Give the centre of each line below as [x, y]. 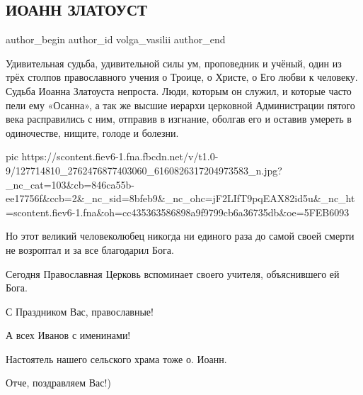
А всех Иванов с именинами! [68, 335]
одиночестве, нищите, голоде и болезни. [92, 132]
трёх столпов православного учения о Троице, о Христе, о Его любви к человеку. [182, 77]
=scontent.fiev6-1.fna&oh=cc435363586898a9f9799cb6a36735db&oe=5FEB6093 [178, 212]
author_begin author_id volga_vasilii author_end [116, 39]
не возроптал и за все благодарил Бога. [90, 249]
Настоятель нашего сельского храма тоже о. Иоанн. [116, 358]
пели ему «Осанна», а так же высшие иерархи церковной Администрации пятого [180, 105]
